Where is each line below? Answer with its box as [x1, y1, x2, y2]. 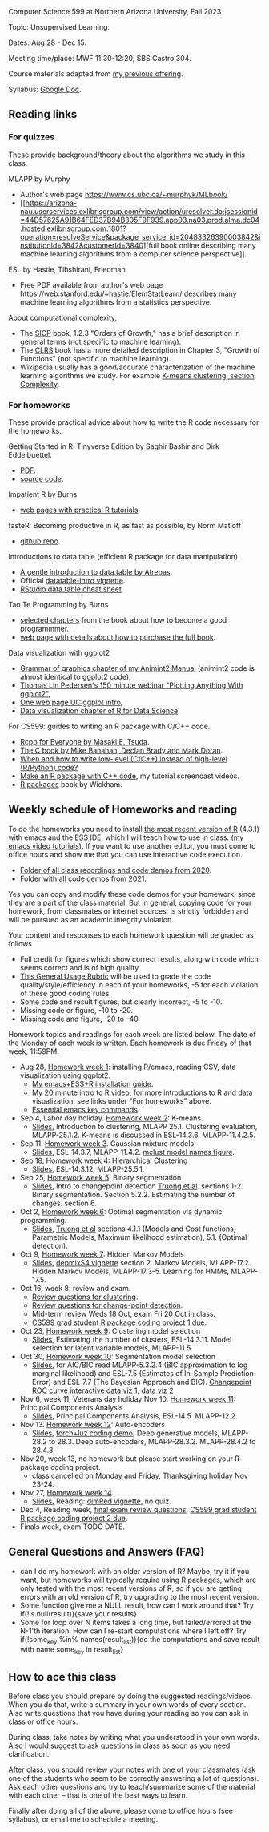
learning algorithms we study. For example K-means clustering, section [19, 370, 255, 380]
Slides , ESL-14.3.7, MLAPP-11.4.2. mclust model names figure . [31, 1147, 235, 1156]
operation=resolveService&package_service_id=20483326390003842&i [19, 232, 261, 241]
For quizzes [8, 131, 54, 143]
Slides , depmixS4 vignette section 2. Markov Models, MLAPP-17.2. [31, 1257, 251, 1267]
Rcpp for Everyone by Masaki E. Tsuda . [19, 736, 150, 746]
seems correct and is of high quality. [19, 962, 141, 972]
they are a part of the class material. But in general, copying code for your [8, 898, 252, 907]
